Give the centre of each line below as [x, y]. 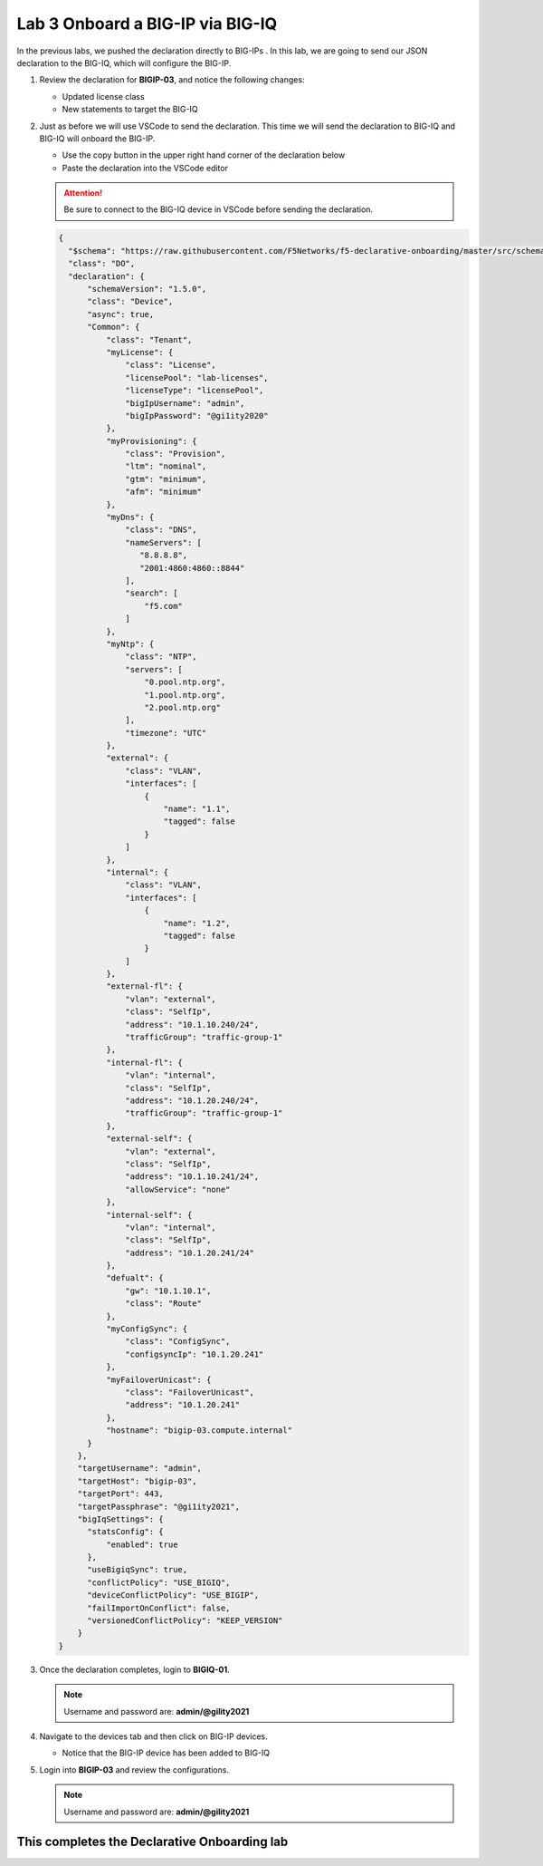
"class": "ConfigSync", [178, 1342]
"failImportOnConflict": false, [159, 1608]
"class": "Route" [164, 1304]
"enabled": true [142, 1544]
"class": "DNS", [162, 530]
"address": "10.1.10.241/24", [192, 1177]
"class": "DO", [102, 264]
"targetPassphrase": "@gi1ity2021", [158, 1506]
